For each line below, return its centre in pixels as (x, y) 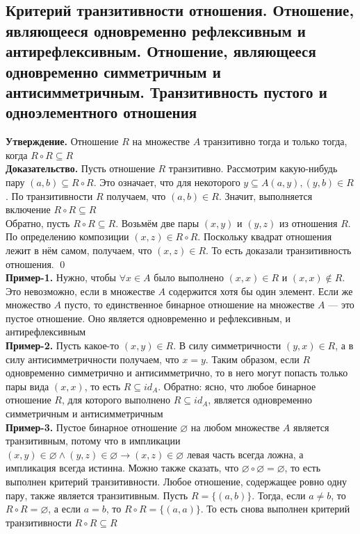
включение (28, 209)
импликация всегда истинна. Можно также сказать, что (122, 468)
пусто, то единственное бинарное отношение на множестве (189, 304)
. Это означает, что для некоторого (167, 182)
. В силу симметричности (227, 345)
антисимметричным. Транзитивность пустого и (166, 91)
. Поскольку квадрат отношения (265, 236)
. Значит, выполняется (265, 195)
